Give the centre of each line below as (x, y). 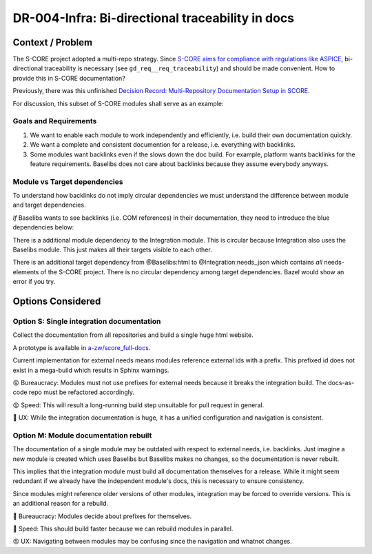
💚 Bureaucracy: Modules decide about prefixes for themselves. (102, 516)
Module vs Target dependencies (68, 181)
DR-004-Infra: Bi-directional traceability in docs (154, 18)
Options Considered (57, 301)
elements (26, 271)
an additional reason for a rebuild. (61, 504)
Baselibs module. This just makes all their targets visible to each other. (113, 250)
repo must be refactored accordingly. (81, 392)
